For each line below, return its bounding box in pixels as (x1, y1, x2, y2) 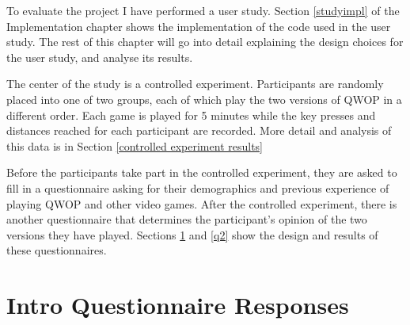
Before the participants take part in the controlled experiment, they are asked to (6, 164, 397, 181)
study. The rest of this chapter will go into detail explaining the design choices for (6, 33, 404, 50)
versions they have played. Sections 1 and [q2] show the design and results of (6, 226, 378, 243)
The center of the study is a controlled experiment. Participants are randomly (6, 75, 384, 92)
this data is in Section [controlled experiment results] (6, 137, 263, 154)
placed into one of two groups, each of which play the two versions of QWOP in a (6, 90, 402, 107)
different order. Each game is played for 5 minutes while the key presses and (6, 106, 376, 123)
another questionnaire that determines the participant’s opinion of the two (6, 211, 367, 227)
